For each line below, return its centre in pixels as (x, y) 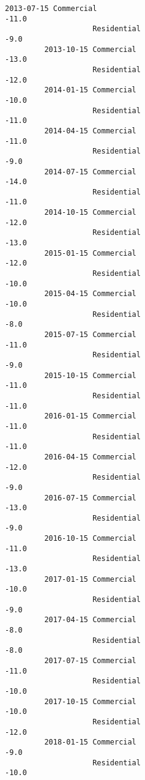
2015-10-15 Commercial (90, 375)
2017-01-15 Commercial (90, 579)
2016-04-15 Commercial (90, 457)
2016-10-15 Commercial (90, 539)
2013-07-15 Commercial (51, 9)
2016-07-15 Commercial (90, 498)
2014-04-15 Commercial (90, 131)
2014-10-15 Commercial (90, 213)
